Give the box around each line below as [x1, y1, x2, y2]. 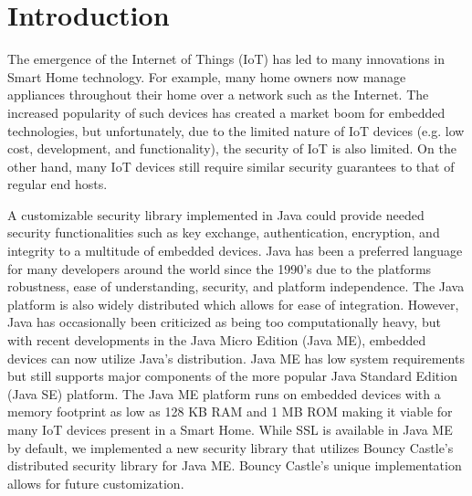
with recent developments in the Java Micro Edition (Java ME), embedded [7, 331, 426, 350]
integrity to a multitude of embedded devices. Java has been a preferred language [7, 241, 463, 260]
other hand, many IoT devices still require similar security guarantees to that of [7, 156, 455, 175]
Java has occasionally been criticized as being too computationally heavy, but [7, 312, 441, 332]
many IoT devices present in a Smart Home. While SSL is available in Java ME [7, 420, 453, 438]
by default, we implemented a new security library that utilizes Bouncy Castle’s [7, 438, 454, 457]
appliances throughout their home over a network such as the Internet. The [7, 85, 429, 104]
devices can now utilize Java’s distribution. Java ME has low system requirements [7, 348, 465, 367]
